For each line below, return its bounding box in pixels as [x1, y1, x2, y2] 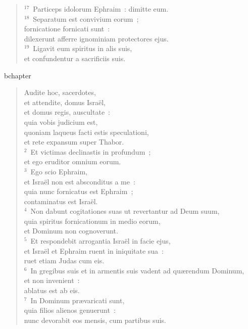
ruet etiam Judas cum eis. [24, 255, 105, 266]
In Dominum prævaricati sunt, [30, 295, 125, 305]
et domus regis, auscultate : [24, 107, 110, 117]
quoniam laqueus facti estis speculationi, [24, 126, 149, 137]
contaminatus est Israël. [24, 196, 98, 206]
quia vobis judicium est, [24, 116, 98, 127]
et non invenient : [24, 275, 80, 286]
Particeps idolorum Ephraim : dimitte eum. [33, 4, 169, 14]
